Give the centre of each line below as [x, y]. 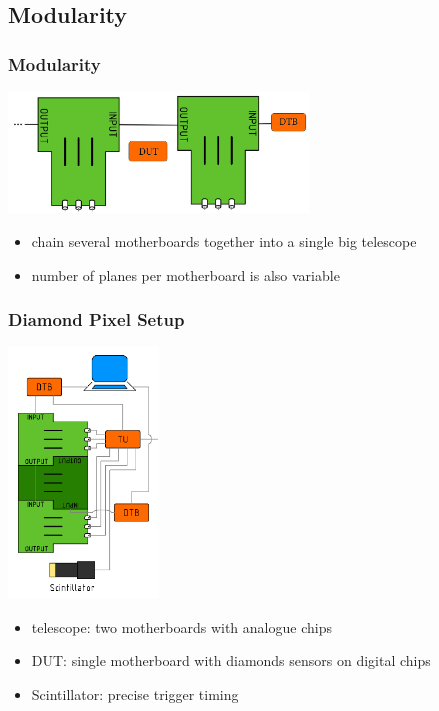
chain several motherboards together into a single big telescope [224, 240]
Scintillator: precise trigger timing [135, 693]
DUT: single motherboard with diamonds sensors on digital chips [231, 660]
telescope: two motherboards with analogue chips [181, 626]
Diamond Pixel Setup [96, 319]
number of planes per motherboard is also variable [185, 274]
